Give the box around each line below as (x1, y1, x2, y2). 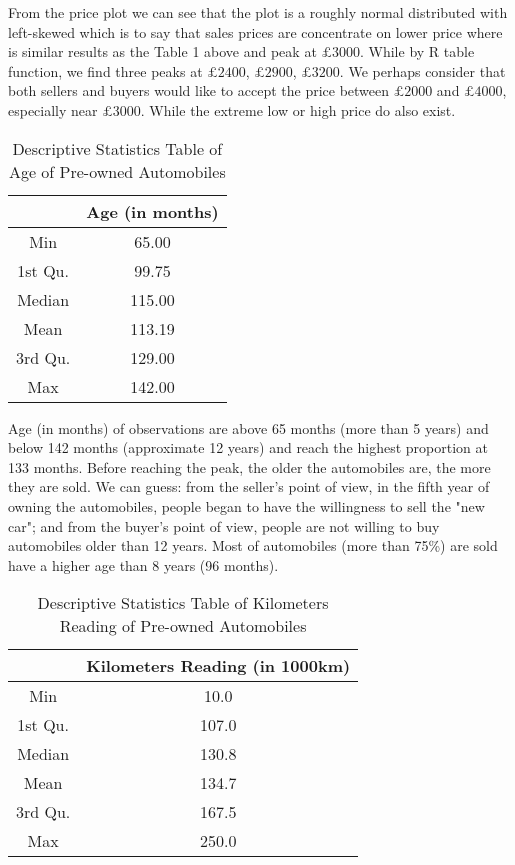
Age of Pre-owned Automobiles (8, 159, 226, 183)
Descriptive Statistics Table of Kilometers (37, 591, 329, 615)
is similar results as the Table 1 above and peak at (8, 41, 317, 62)
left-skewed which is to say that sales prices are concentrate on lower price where (8, 21, 503, 42)
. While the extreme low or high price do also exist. (140, 99, 456, 120)
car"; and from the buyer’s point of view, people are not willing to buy (8, 515, 440, 536)
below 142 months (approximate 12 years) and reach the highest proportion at (8, 437, 488, 458)
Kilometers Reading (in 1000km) (86, 654, 351, 678)
